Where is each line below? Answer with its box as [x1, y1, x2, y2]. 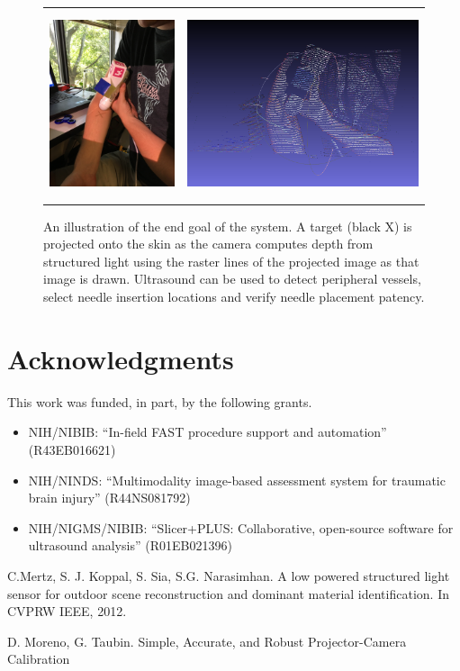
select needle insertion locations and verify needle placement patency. [43, 287, 425, 306]
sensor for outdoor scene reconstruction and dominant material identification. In [7, 584, 449, 603]
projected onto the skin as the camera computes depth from [43, 234, 374, 253]
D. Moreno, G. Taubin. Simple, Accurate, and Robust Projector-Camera [7, 631, 407, 650]
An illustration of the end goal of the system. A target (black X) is [43, 216, 412, 235]
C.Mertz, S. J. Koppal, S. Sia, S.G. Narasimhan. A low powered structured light [7, 566, 450, 585]
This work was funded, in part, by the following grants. [7, 392, 312, 411]
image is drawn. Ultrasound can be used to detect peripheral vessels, [43, 269, 421, 288]
